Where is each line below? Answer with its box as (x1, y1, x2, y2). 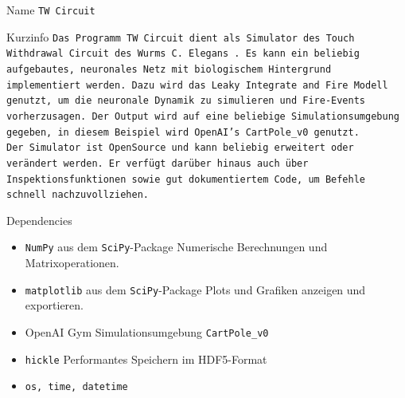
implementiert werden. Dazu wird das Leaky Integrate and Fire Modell (6, 79, 388, 91)
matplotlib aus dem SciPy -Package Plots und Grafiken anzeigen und (25, 281, 366, 298)
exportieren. (25, 297, 84, 313)
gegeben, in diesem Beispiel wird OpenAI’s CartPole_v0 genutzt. (6, 126, 360, 138)
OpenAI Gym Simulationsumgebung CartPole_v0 (25, 323, 269, 340)
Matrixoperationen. (25, 254, 119, 271)
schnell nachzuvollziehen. (6, 189, 149, 201)
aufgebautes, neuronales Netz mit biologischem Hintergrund (6, 63, 332, 75)
